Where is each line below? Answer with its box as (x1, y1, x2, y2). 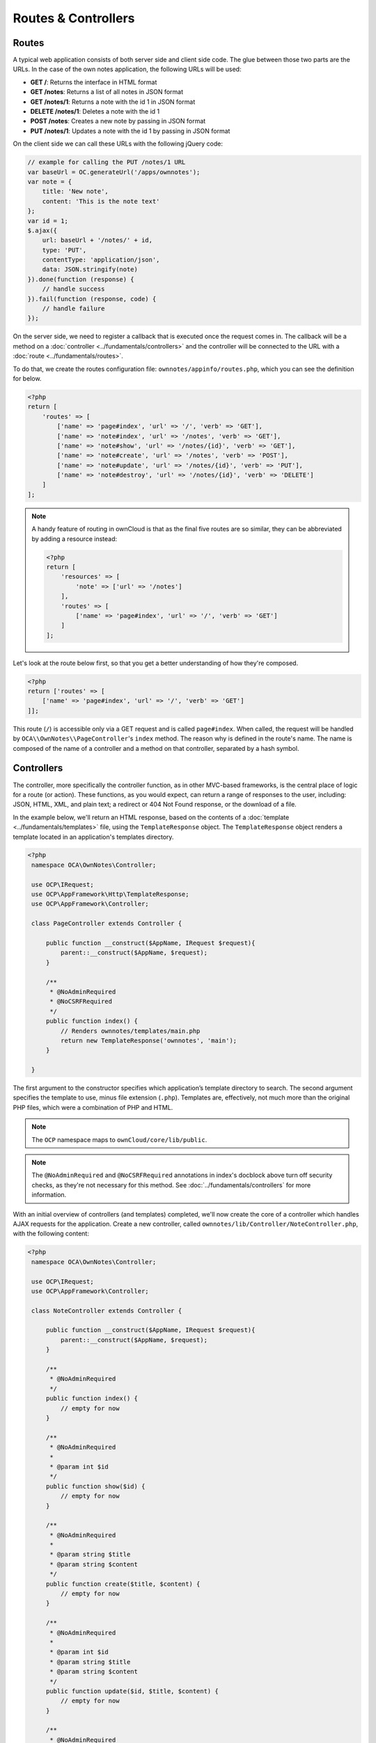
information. (31, 1191, 67, 1199)
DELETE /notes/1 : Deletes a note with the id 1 (30, 107, 160, 116)
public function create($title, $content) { (45, 1580, 201, 1588)
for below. (13, 374, 42, 383)
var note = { (27, 178, 72, 185)
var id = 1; (27, 217, 69, 224)
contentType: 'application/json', (42, 256, 160, 264)
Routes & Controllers (13, 10, 135, 26)
